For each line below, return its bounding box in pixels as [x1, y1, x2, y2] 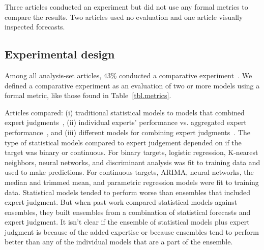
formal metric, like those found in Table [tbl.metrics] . [5, 90, 171, 101]
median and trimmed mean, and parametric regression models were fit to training [5, 176, 259, 187]
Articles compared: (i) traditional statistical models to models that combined [5, 107, 245, 117]
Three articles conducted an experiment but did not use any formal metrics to [5, 2, 248, 12]
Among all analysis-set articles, [5, 70, 102, 80]
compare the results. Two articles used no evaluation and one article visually [5, 11, 243, 22]
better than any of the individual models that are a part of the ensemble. [5, 236, 233, 247]
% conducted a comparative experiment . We [110, 70, 252, 80]
